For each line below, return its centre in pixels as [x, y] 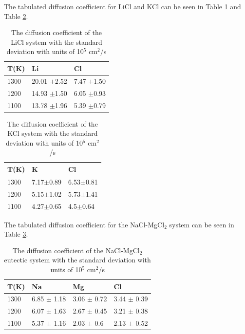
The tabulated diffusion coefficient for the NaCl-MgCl [84, 224]
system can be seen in [202, 224]
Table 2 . [16, 16]
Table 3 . [16, 234]
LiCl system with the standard [57, 42]
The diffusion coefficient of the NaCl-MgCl [76, 250]
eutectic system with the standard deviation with [77, 260]
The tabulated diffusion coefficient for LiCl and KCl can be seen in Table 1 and [122, 6]
